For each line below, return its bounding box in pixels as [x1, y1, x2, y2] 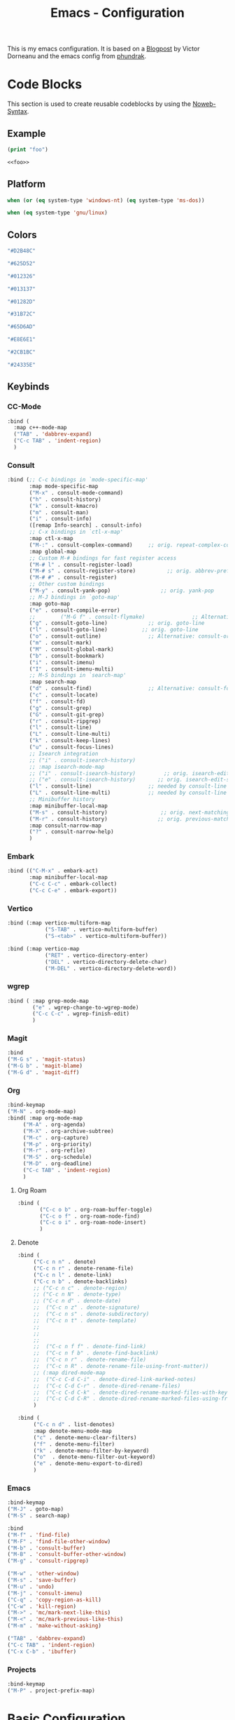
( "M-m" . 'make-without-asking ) [7, 1622, 101, 1630]
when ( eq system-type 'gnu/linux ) [7, 209, 108, 217]
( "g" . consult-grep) [29, 704, 92, 711]
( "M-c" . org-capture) [22, 1134, 90, 1141]
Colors [7, 229, 37, 241]
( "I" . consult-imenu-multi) [29, 665, 114, 673]
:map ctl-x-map [29, 535, 73, 542]
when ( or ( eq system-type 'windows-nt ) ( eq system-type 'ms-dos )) [7, 196, 205, 204]
